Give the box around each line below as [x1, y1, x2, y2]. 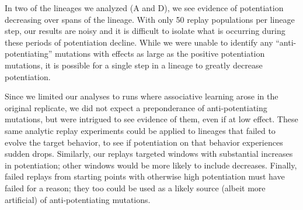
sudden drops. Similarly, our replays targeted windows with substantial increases [5, 147, 293, 160]
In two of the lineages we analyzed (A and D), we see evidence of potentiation [5, 2, 284, 13]
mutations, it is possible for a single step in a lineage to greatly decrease [5, 58, 263, 71]
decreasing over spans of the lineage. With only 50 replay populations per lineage [5, 13, 295, 25]
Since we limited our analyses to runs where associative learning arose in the [5, 90, 278, 102]
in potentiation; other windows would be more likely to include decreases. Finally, [5, 159, 297, 171]
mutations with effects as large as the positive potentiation [54, 47, 265, 60]
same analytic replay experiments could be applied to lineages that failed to [5, 124, 276, 136]
